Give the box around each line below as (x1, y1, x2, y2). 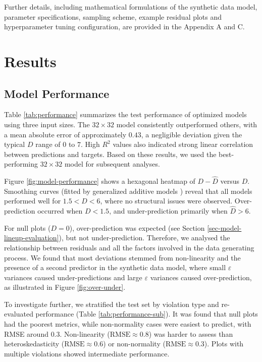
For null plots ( (4, 222, 51, 233)
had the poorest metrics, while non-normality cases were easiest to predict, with (4, 319, 251, 329)
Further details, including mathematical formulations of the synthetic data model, (4, 2, 257, 12)
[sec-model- (207, 222, 242, 233)
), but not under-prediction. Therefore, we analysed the (59, 232, 230, 243)
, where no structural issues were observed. (100, 195, 233, 206)
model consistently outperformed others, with (116, 119, 257, 129)
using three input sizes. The (4, 119, 90, 129)
